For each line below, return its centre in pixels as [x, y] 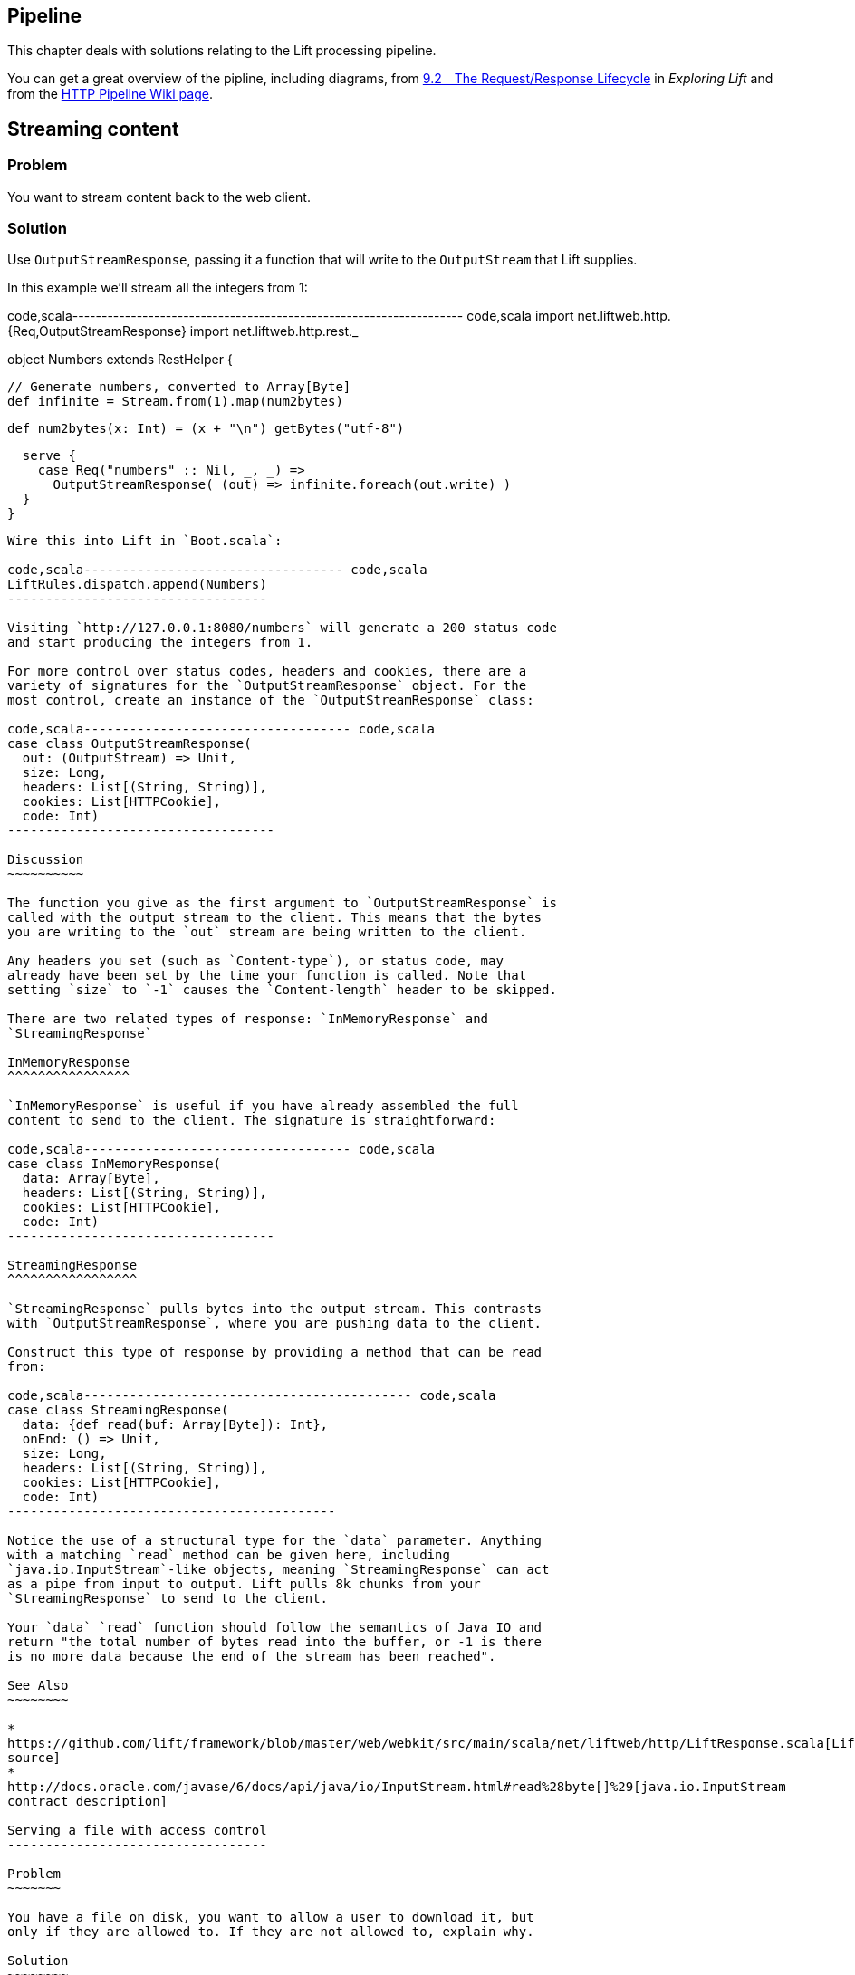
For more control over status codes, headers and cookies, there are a [267, 671]
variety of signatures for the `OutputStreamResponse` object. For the [267, 686]
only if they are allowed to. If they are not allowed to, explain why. [271, 1932]
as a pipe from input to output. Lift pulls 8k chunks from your [244, 1584]
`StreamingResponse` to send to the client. [168, 1599]
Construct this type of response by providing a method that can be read [275, 1352]
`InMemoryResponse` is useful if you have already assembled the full [263, 1106]
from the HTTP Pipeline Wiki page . [110, 94]
